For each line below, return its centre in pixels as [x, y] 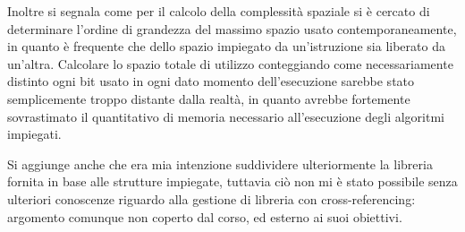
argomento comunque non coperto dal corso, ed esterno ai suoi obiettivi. [205, 216]
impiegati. [34, 134]
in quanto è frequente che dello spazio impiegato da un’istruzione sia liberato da [226, 46]
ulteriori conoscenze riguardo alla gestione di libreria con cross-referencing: [211, 198]
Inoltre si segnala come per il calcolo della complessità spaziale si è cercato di [219, 11]
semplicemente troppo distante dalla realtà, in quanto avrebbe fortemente [209, 98]
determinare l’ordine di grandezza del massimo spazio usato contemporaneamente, [232, 28]
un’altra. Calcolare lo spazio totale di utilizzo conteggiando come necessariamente [230, 63]
